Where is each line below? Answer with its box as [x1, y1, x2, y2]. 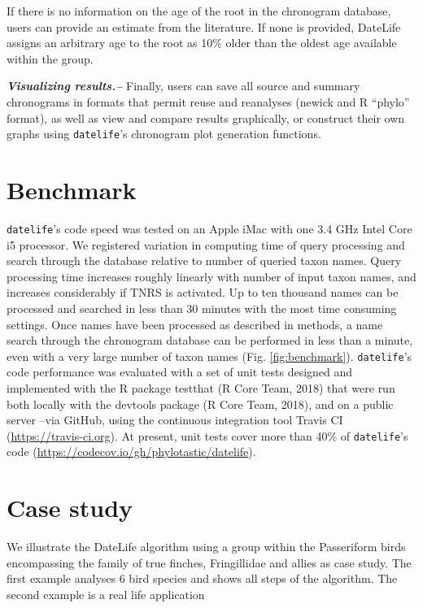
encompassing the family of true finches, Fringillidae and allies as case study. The [7, 554, 412, 571]
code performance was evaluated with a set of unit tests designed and [7, 363, 353, 380]
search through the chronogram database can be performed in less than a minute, [7, 332, 413, 349]
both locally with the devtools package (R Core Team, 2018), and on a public [7, 395, 394, 412]
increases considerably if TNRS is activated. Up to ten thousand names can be [7, 284, 399, 301]
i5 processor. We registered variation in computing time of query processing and [7, 236, 405, 253]
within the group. [7, 50, 94, 67]
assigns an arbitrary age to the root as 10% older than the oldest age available [7, 34, 397, 51]
